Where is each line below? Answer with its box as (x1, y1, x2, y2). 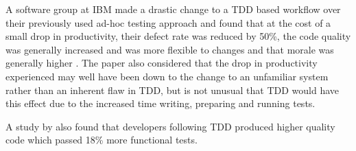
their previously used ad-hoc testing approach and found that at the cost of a (5, 15, 331, 30)
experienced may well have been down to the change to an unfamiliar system (5, 69, 329, 83)
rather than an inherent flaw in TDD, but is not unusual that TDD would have (5, 82, 340, 97)
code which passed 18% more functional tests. (5, 132, 198, 147)
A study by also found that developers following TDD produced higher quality (5, 119, 335, 133)
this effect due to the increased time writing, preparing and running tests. (5, 96, 316, 111)
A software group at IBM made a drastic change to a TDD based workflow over (5, 2, 341, 16)
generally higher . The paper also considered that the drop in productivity (5, 56, 318, 70)
